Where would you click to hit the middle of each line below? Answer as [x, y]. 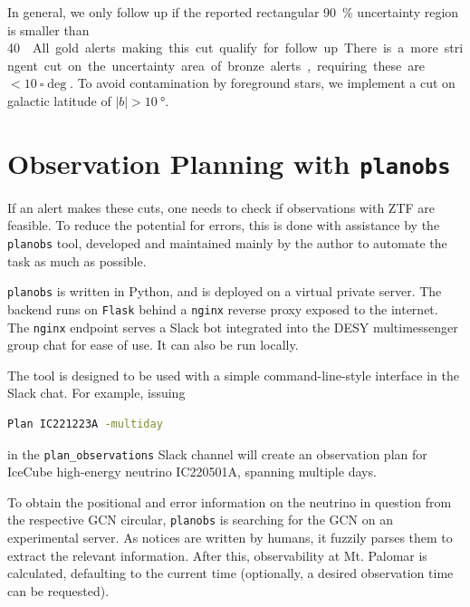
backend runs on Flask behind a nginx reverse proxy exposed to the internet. [223, 308]
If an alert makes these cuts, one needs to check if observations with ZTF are [221, 207]
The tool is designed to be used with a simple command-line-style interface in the [233, 375]
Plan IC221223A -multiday [85, 424]
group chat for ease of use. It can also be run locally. [153, 345]
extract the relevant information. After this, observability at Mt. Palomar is [217, 555]
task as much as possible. [77, 260]
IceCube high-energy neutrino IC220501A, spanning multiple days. [192, 472]
